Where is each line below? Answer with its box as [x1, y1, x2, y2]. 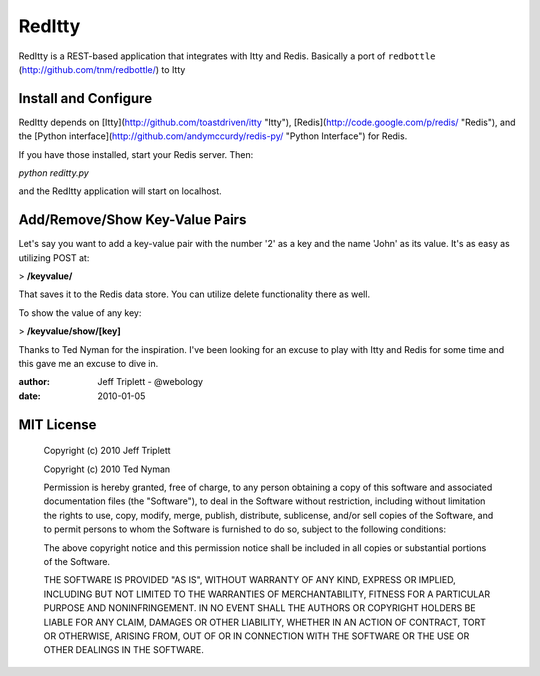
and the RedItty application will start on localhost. [18, 185, 222, 197]
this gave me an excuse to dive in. [18, 358, 159, 370]
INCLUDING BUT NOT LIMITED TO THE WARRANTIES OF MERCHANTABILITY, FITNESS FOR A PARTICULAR [43, 588, 490, 600]
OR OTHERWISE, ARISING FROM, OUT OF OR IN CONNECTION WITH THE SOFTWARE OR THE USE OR [43, 630, 470, 642]
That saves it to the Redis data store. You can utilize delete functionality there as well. [18, 288, 370, 300]
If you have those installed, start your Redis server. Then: [18, 148, 254, 160]
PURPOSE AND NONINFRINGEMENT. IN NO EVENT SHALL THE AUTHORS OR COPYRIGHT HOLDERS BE [43, 602, 476, 614]
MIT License [18, 416, 97, 433]
